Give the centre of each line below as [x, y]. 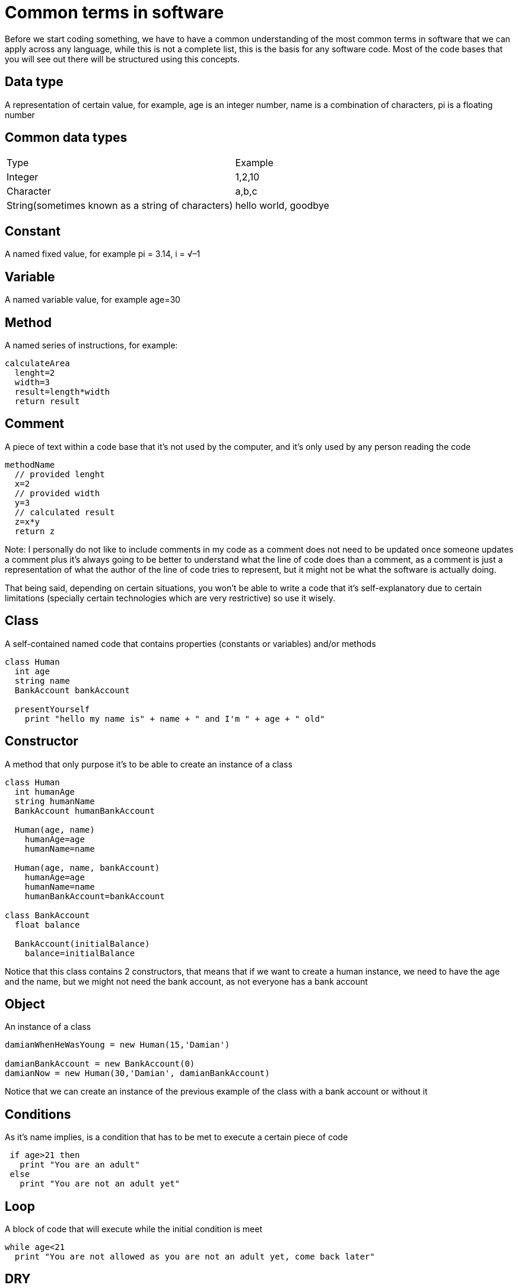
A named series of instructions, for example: [91, 345]
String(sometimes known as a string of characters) [120, 206]
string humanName [55, 801]
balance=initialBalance [80, 953]
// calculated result [65, 512]
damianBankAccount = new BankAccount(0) [100, 1064]
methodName [30, 464]
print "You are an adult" [80, 1165]
